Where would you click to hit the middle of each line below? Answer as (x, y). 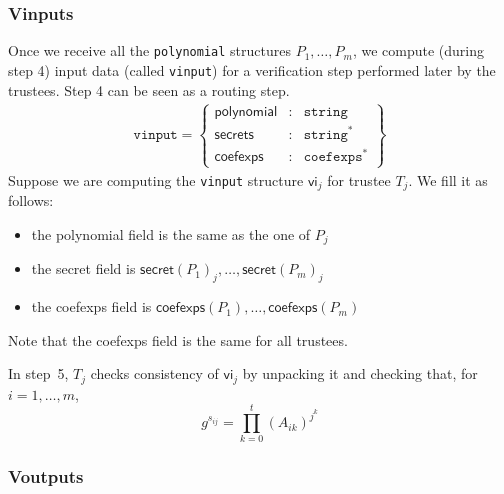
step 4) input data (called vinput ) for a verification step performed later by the (252, 69)
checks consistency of (154, 373)
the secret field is (83, 268)
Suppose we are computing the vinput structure (156, 179)
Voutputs (46, 476)
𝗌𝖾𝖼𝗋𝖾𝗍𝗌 (234, 134)
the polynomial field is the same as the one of (171, 233)
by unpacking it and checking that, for (360, 373)
